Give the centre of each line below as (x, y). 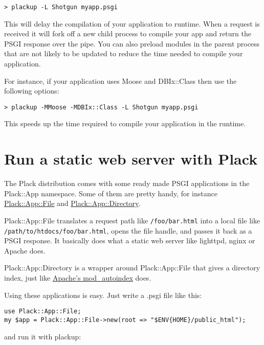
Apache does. (25, 250)
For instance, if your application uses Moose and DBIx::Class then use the (120, 80)
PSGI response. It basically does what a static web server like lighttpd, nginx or (130, 240)
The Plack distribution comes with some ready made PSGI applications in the (127, 183)
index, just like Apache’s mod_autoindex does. (78, 278)
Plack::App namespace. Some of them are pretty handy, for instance (111, 193)
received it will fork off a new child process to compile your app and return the (128, 33)
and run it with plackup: (43, 336)
